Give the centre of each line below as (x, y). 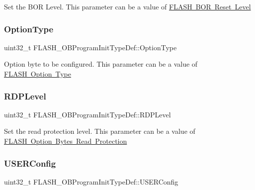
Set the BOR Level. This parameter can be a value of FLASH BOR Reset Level (127, 6)
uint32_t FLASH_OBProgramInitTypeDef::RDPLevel (87, 114)
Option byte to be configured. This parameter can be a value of (101, 64)
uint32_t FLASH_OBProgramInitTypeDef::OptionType (90, 47)
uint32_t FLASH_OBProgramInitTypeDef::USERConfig (91, 181)
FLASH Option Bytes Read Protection (66, 141)
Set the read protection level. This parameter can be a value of (100, 131)
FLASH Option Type (38, 74)
